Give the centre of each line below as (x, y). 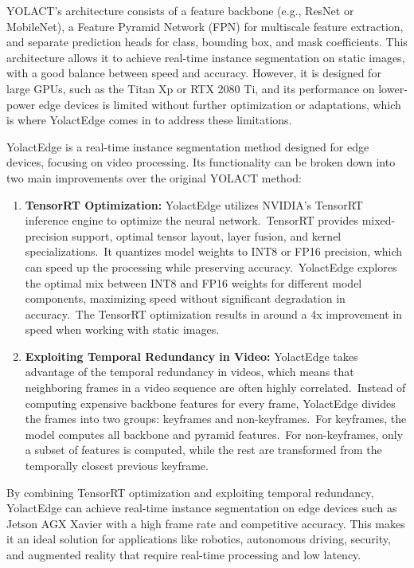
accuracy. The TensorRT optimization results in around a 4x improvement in (213, 313)
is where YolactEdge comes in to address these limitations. (149, 120)
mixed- (379, 220)
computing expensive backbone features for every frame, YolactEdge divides (210, 403)
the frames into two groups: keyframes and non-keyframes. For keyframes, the (216, 419)
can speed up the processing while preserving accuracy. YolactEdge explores (211, 266)
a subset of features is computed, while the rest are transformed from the (203, 450)
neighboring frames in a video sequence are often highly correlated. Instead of (215, 388)
